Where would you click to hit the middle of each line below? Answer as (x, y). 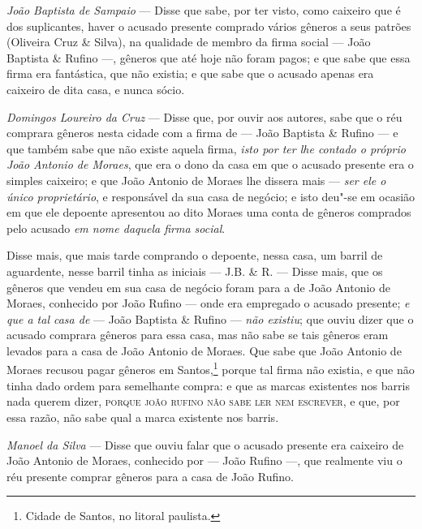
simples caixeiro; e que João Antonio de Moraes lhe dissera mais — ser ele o (196, 180)
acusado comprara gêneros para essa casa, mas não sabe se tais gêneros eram (198, 335)
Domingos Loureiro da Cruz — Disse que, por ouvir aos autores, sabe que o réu (205, 116)
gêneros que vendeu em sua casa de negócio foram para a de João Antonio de (198, 287)
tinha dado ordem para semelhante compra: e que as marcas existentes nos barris (208, 385)
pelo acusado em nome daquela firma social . (116, 228)
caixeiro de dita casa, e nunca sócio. (96, 89)
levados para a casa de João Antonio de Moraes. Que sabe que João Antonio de (204, 350)
